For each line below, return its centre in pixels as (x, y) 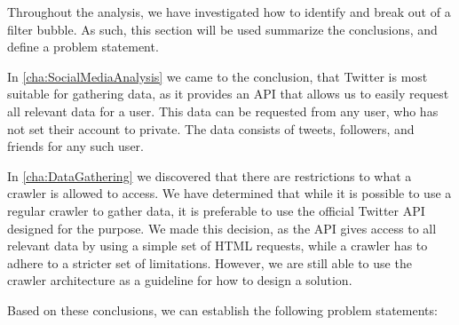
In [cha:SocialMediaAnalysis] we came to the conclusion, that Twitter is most (218, 76)
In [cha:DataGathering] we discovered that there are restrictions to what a (210, 175)
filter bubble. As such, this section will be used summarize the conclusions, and (222, 29)
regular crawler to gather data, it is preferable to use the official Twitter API (216, 210)
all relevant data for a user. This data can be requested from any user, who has (223, 111)
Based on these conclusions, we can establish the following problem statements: (222, 309)
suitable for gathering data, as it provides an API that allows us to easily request (228, 94)
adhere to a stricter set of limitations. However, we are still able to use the (210, 262)
